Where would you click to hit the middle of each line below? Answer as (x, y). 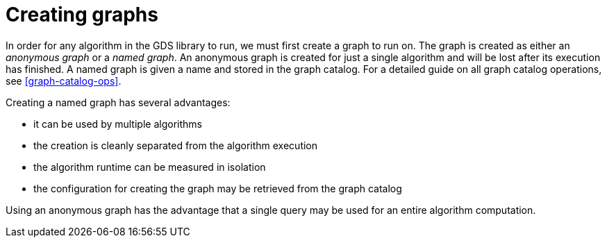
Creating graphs (82, 15)
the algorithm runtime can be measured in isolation (150, 167)
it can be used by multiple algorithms (118, 124)
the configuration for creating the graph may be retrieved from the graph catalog (218, 188)
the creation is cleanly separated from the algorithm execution (176, 145)
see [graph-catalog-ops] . (64, 81)
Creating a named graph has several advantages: (118, 102)
